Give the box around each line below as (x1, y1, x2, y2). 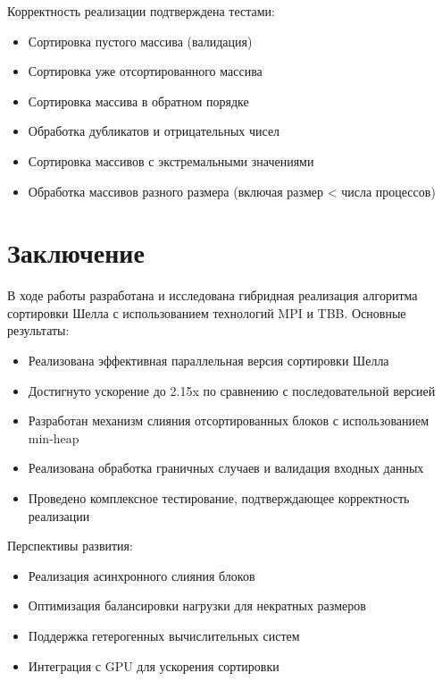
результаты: (7, 321, 70, 340)
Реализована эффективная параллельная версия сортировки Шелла (28, 351, 389, 370)
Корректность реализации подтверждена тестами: (7, 2, 275, 20)
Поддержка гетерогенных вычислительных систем (28, 626, 300, 644)
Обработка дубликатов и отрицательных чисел (28, 122, 280, 140)
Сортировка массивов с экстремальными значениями (28, 151, 314, 170)
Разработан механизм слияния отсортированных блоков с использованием (28, 411, 429, 430)
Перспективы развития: (7, 536, 133, 555)
